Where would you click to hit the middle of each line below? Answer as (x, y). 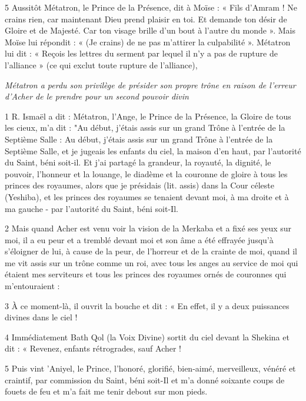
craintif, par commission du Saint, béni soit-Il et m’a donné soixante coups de (145, 380)
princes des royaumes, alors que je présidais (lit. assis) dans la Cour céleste (139, 185)
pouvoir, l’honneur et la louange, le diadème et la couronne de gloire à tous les (146, 173)
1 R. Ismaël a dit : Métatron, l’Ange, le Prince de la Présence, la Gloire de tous (148, 116)
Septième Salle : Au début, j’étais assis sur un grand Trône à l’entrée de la (139, 139)
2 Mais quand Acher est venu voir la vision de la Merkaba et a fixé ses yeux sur (148, 228)
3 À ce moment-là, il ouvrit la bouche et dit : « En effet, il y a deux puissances (147, 305)
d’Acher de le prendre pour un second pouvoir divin (97, 96)
